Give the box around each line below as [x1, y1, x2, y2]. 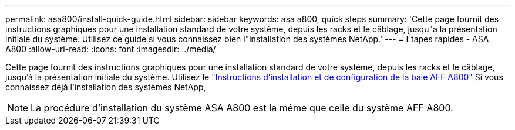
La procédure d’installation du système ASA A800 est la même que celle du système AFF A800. [31, 102, 453, 114]
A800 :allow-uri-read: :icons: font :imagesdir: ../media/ [5, 44, 216, 54]
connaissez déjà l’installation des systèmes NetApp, [5, 82, 206, 92]
